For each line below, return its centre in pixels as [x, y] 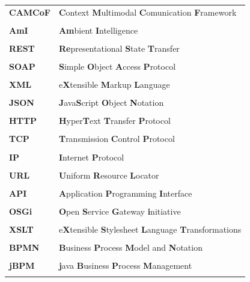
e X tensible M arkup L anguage [114, 84]
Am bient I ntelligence [98, 30]
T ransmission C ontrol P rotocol [117, 139]
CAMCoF [30, 12]
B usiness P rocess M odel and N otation [130, 247]
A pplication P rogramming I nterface [125, 193]
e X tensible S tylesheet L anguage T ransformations [150, 229]
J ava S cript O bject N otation [111, 103]
